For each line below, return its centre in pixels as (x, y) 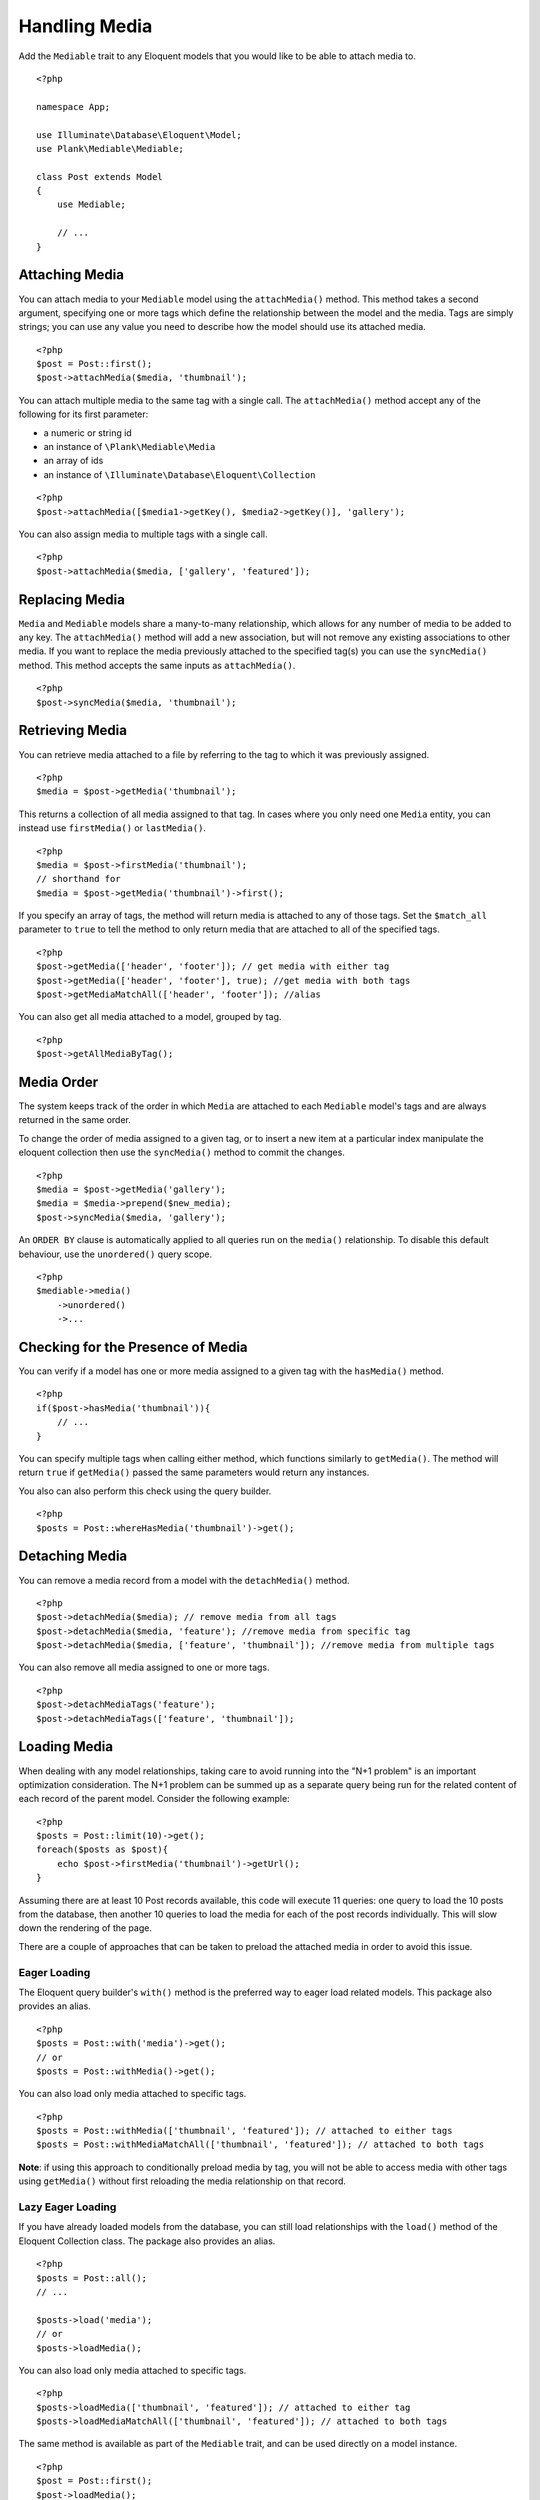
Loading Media (66, 1746)
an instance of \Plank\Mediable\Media (129, 447)
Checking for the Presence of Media (133, 1346)
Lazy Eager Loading (67, 2207)
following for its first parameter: (83, 414)
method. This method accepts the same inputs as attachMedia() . (157, 665)
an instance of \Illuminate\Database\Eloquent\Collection (179, 474)
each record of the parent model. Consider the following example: (154, 1799)
